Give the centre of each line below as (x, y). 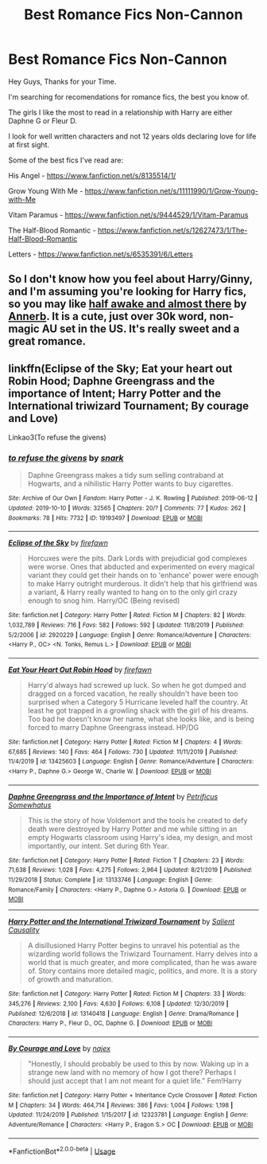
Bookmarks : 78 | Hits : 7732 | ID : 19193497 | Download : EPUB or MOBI (105, 518)
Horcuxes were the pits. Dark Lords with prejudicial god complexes (137, 558)
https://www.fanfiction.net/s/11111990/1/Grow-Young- (172, 191)
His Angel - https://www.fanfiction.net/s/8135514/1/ (92, 175)
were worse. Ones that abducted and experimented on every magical (141, 567)
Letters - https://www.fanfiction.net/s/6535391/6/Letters (101, 254)
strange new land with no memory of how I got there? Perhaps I (132, 1072)
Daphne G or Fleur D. (43, 120)
